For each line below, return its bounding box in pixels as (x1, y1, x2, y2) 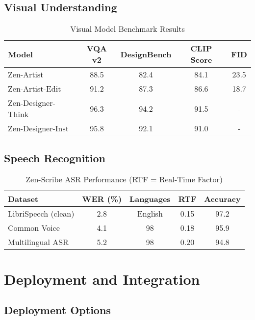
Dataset (8, 193, 39, 205)
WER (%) (82, 193, 122, 205)
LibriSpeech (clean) (8, 208, 75, 220)
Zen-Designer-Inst (8, 123, 69, 134)
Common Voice (8, 222, 60, 234)
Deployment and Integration (4, 269, 200, 289)
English (137, 208, 163, 220)
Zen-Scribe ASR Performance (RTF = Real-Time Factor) (25, 173, 223, 185)
